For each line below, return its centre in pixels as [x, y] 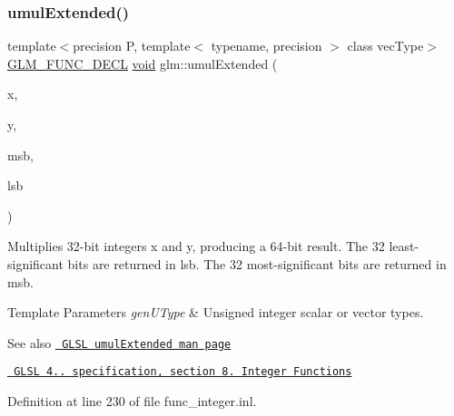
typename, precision [266, 46]
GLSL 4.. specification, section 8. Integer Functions [183, 372]
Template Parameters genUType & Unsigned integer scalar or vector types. [216, 312]
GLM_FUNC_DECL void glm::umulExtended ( [143, 63]
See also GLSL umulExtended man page [119, 342]
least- [404, 246]
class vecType [385, 46]
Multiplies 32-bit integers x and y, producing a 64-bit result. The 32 [196, 246]
